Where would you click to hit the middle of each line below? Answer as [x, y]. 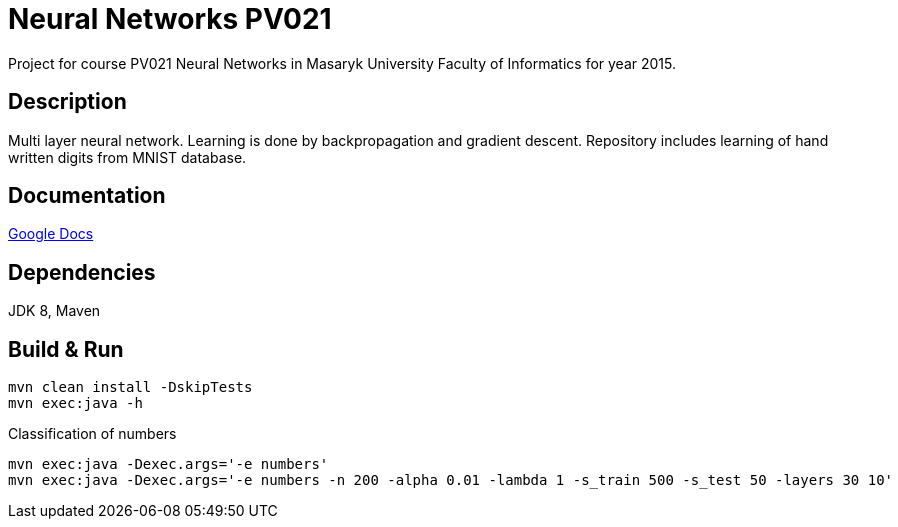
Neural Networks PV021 [170, 19]
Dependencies [82, 272]
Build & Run [66, 349]
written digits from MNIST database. [127, 157]
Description [67, 102]
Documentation [87, 196]
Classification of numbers [92, 434]
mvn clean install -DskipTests [130, 387]
